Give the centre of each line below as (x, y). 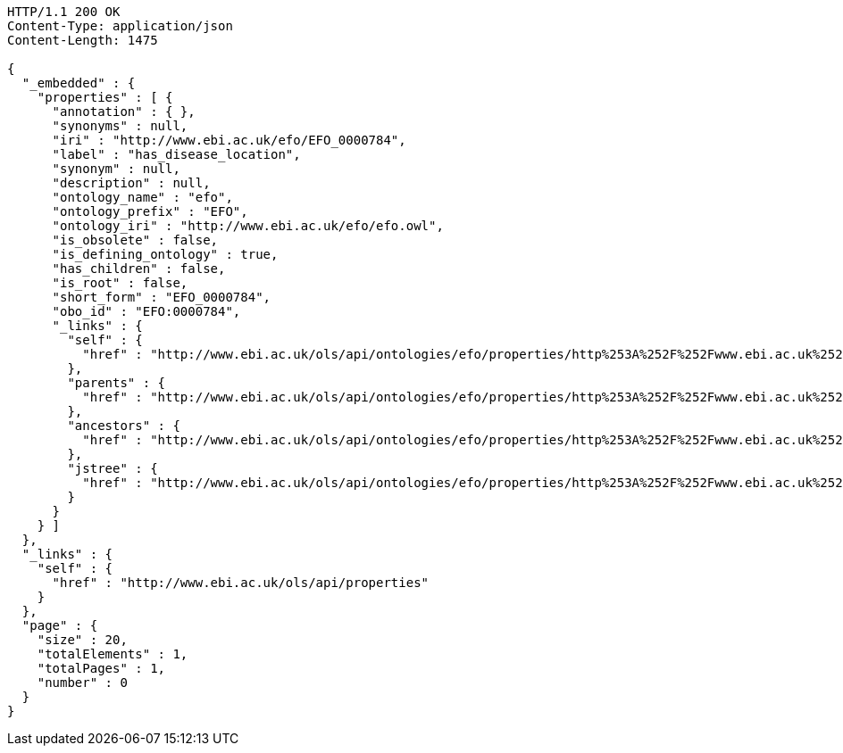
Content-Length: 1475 (83, 40)
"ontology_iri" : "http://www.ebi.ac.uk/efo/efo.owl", (248, 226)
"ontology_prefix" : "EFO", (150, 211)
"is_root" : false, (120, 283)
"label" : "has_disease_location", (176, 154)
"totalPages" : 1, (101, 668)
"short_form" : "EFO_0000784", (162, 297)
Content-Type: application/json (120, 26)
